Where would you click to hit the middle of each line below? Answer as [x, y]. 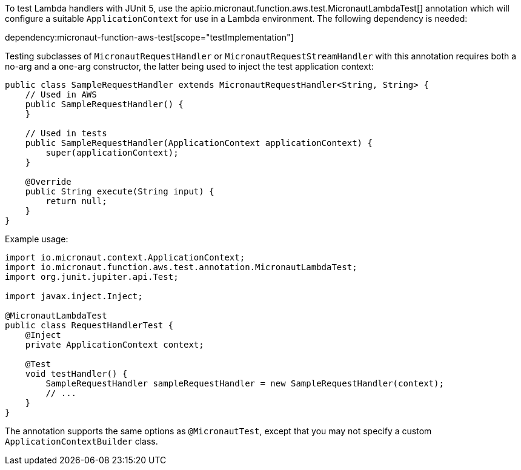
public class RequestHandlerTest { [89, 325]
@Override [48, 182]
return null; [76, 201]
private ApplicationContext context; [114, 345]
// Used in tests [66, 133]
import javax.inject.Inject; [74, 296]
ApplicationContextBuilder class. [81, 441]
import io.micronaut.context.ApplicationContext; [125, 257]
